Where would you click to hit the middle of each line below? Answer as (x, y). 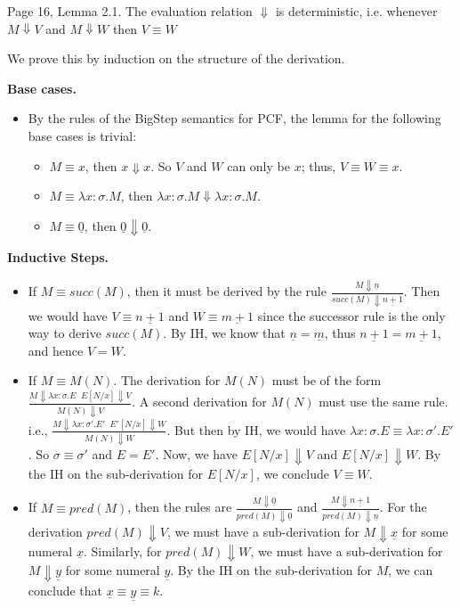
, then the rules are (180, 507)
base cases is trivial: (82, 135)
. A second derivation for (199, 402)
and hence (56, 350)
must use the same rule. (383, 402)
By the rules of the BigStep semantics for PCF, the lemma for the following (234, 118)
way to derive (65, 333)
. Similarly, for (122, 550)
